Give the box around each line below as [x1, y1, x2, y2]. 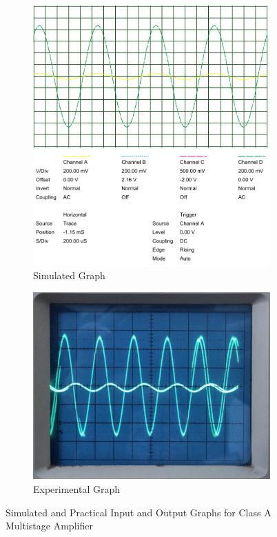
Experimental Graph [33, 482, 121, 496]
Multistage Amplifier [6, 518, 93, 533]
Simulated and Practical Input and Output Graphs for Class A [6, 505, 271, 519]
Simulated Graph [33, 268, 105, 283]
